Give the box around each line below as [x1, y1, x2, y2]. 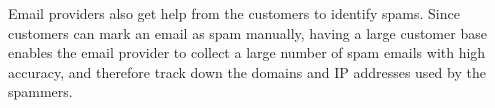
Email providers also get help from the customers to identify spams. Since [8, 3, 460, 23]
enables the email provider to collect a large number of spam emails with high [8, 42, 486, 63]
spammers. [8, 81, 73, 102]
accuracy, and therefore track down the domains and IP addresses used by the [8, 61, 486, 82]
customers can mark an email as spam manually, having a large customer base [8, 22, 487, 43]
